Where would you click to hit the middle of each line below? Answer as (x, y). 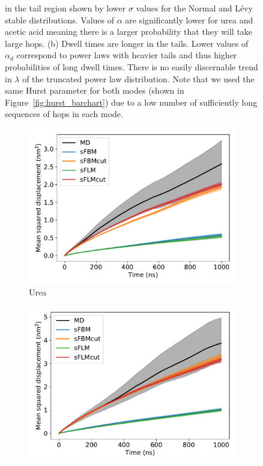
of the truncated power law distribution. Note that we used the (138, 78)
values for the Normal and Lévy (194, 8)
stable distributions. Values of (59, 20)
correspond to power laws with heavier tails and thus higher (127, 55)
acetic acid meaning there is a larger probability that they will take (129, 32)
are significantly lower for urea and (189, 20)
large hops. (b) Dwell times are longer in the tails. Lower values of (127, 43)
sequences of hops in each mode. (64, 114)
